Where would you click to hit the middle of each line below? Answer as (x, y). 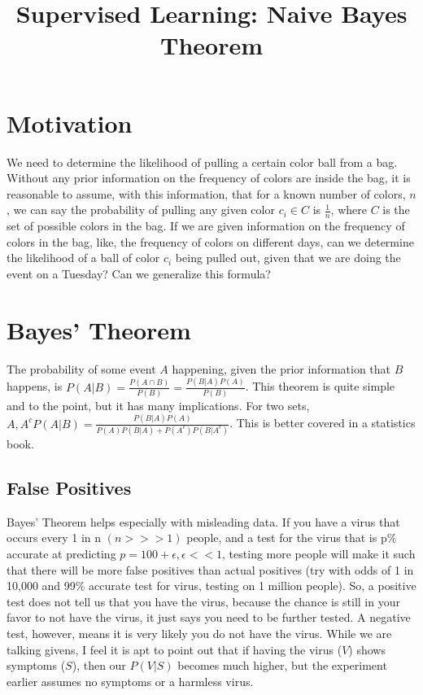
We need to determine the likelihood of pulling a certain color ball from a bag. (202, 162)
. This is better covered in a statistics (323, 423)
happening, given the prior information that (281, 368)
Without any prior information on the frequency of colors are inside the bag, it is (209, 178)
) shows (367, 649)
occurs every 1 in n (54, 538)
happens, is (35, 386)
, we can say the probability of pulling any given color (141, 210)
